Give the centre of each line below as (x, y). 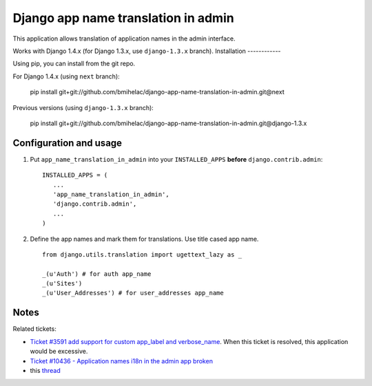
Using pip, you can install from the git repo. (74, 64)
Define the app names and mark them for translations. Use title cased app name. (144, 239)
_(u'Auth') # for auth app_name (97, 274)
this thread (45, 370)
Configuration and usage (68, 143)
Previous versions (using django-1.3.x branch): (83, 107)
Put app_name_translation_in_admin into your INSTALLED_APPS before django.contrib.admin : (176, 159)
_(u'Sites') (62, 283)
